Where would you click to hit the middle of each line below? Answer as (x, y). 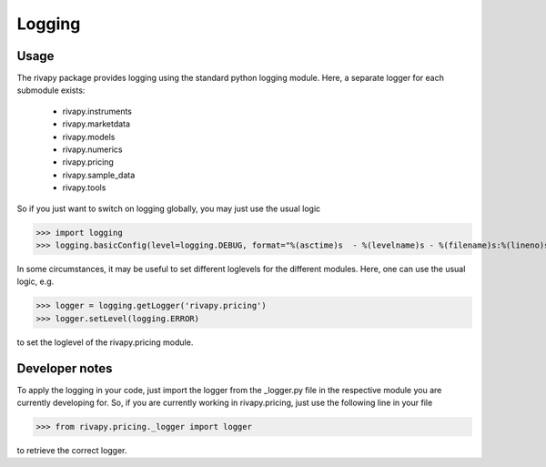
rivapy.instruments (97, 111)
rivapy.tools (84, 188)
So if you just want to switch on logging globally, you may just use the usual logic (169, 208)
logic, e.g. (35, 281)
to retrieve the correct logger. (72, 450)
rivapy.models (89, 137)
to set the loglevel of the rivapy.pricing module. (105, 342)
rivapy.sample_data (99, 175)
